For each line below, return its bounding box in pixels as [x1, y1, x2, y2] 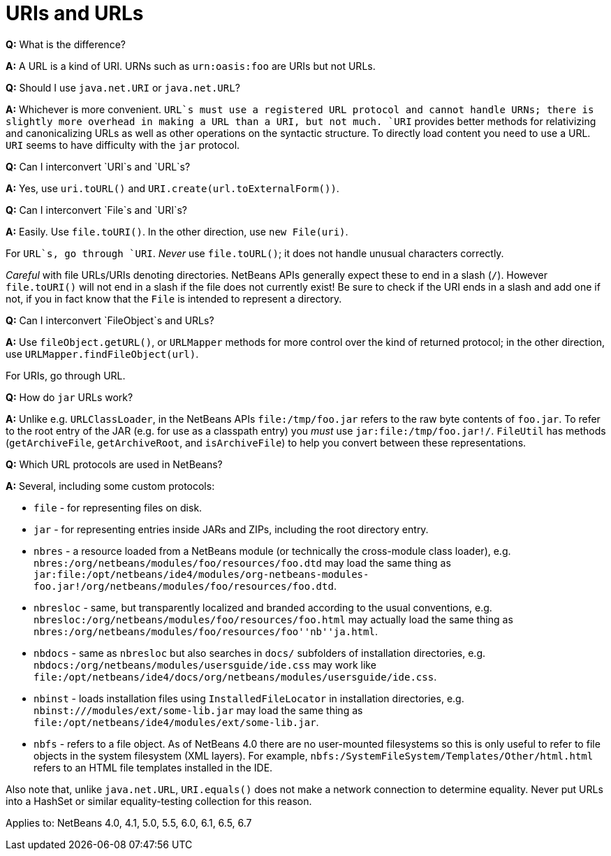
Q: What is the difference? [6, 38, 126, 50]
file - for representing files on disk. [34, 501, 203, 514]
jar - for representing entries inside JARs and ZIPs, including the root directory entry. [34, 523, 429, 535]
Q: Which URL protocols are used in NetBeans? [6, 458, 223, 470]
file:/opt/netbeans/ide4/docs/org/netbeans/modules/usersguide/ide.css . [34, 670, 437, 683]
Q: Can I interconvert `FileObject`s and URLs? [6, 314, 214, 326]
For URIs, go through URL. [6, 369, 126, 382]
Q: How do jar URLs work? [6, 391, 133, 403]
